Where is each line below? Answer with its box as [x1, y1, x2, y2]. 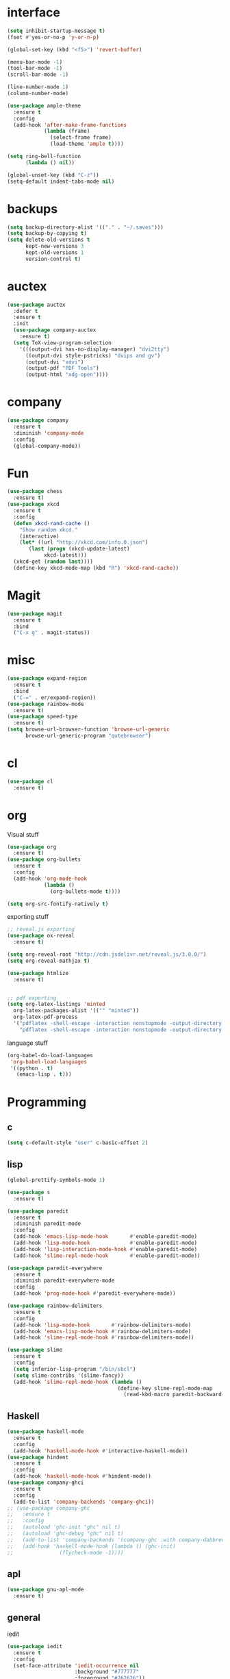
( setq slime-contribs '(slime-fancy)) [13, 1372, 125, 1379]
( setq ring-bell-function [7, 153, 81, 160]
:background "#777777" [74, 1669, 139, 1676]
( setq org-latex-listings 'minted [7, 1001, 106, 1008]
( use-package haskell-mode [7, 1428, 84, 1435]
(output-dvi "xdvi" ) [25, 358, 84, 366]
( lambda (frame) [43, 128, 90, 135]
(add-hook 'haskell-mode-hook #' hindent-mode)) [13, 1473, 152, 1480]
